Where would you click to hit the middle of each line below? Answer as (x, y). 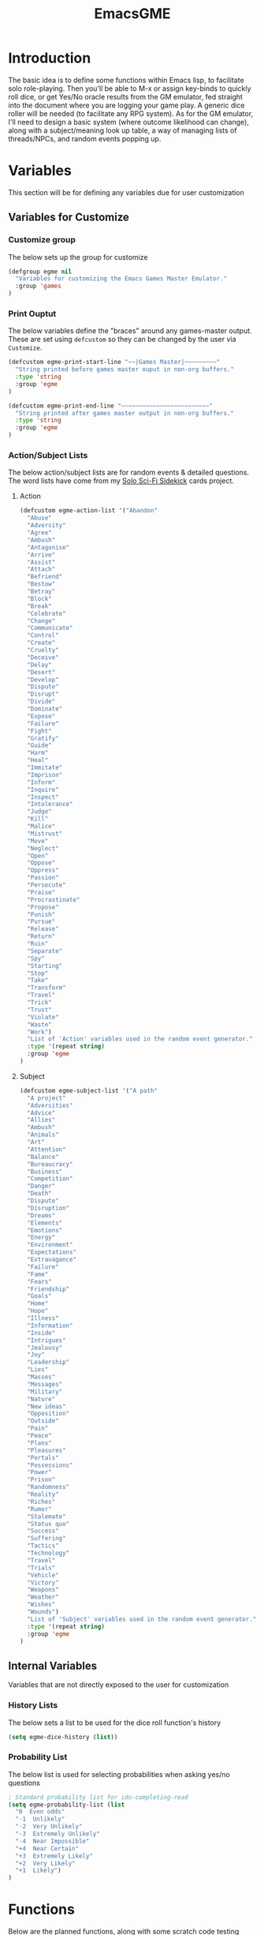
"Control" (43, 636)
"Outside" (43, 1421)
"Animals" (43, 1135)
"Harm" (38, 753)
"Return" (41, 936)
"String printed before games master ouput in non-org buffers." (125, 369)
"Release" (43, 929)
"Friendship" (48, 1289)
